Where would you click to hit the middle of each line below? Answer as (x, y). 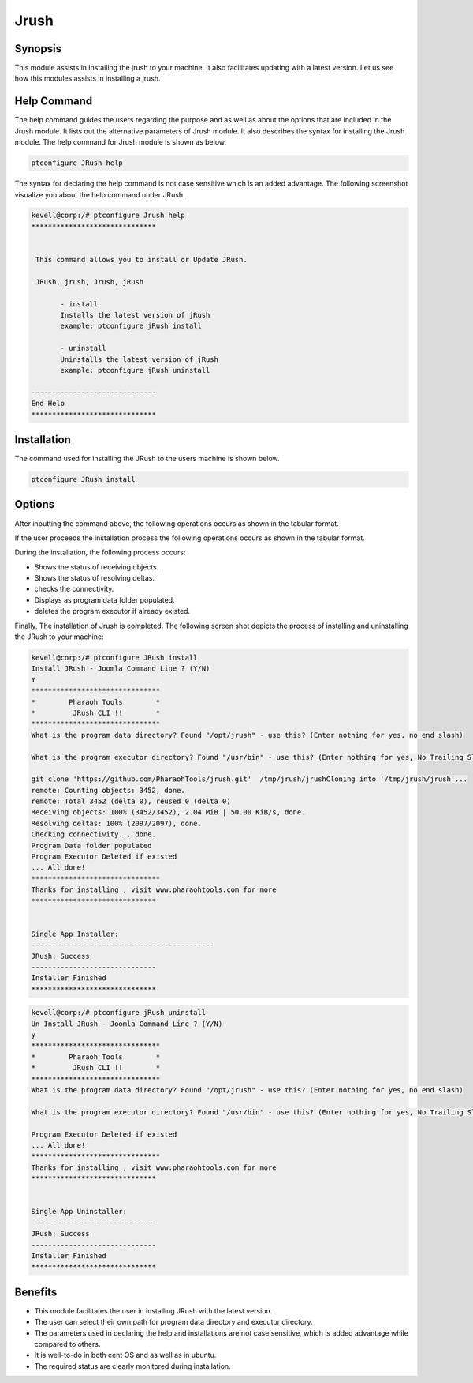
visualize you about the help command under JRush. (100, 194)
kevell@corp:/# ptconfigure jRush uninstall (119, 1013)
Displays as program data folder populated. (104, 599)
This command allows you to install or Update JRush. (142, 260)
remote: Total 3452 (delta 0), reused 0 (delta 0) (131, 801)
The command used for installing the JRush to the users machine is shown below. (147, 459)
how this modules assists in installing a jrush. (88, 78)
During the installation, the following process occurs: (100, 552)
